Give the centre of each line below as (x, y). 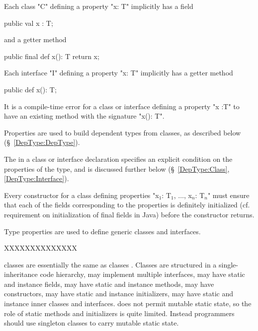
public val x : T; (29, 23)
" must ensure (228, 195)
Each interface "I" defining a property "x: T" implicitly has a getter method (119, 73)
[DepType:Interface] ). (37, 178)
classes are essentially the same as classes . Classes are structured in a (110, 264)
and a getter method (35, 39)
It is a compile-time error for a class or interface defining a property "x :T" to (122, 106)
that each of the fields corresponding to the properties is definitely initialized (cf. (127, 205)
